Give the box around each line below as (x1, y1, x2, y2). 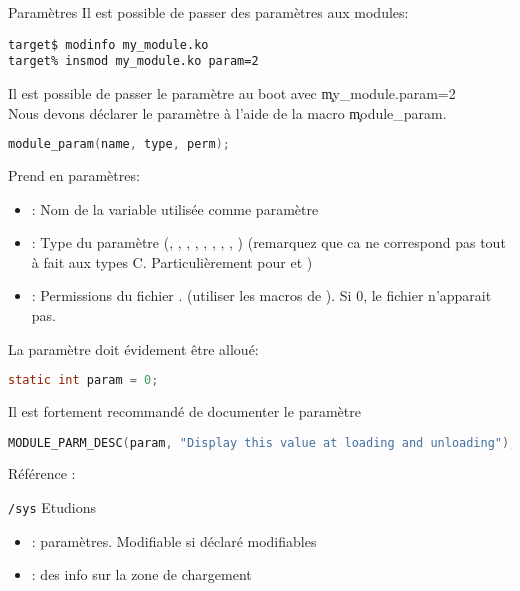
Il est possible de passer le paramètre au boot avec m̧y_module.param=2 (8, 82, 456, 103)
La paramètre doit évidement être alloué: (8, 338, 259, 359)
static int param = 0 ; (8, 373, 159, 388)
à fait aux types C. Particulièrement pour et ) (31, 251, 313, 272)
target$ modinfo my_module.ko (8, 37, 209, 52)
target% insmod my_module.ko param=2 (8, 54, 259, 69)
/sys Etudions (8, 497, 97, 518)
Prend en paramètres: (8, 164, 140, 185)
